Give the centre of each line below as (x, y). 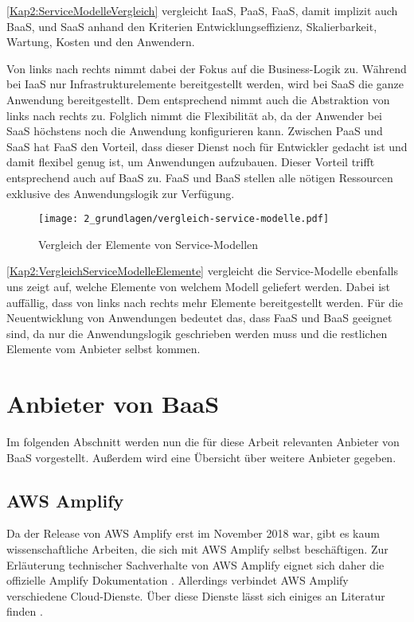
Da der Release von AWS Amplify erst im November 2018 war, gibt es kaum (193, 533)
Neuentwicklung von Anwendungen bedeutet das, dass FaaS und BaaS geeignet (199, 318)
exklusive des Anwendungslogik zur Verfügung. (121, 193)
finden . (25, 611)
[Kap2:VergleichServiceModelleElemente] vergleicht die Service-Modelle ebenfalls (202, 271)
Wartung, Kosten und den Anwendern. (101, 42)
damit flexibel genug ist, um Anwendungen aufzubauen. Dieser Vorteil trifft (191, 162)
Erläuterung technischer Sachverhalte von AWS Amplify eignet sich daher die (195, 564)
